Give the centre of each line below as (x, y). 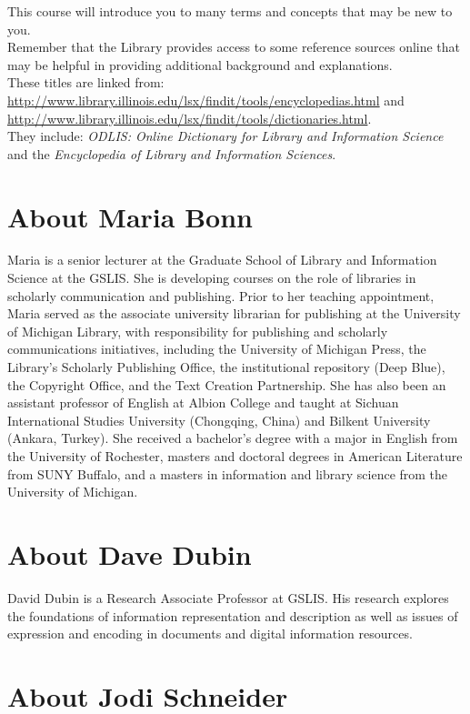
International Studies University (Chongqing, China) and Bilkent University (219, 420)
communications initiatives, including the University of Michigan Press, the (217, 349)
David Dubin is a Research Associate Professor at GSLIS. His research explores (228, 597)
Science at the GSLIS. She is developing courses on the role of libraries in (212, 278)
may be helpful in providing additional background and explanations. (200, 64)
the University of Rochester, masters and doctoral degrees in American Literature (235, 456)
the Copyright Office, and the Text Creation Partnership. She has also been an (227, 384)
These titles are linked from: (86, 82)
